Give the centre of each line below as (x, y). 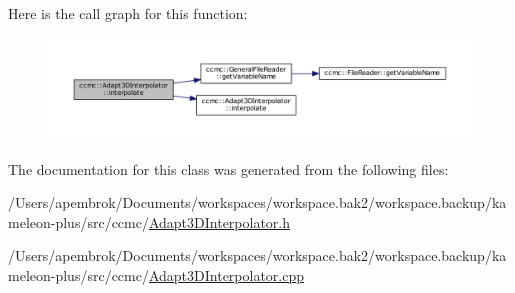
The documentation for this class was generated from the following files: (228, 168)
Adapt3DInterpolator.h (219, 221)
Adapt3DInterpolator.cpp (226, 275)
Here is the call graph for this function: (128, 13)
